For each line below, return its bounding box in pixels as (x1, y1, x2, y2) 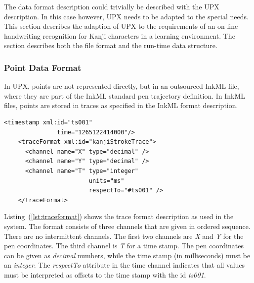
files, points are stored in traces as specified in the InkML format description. (4, 100, 238, 111)
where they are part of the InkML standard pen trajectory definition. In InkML (4, 90, 246, 101)
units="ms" (88, 177, 125, 184)
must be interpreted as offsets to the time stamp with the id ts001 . (4, 269, 206, 280)
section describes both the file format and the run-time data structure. (4, 40, 217, 51)
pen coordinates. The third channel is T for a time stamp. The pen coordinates (4, 240, 244, 251)
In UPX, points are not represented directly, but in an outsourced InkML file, (4, 81, 239, 91)
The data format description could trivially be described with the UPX (4, 1, 219, 11)
